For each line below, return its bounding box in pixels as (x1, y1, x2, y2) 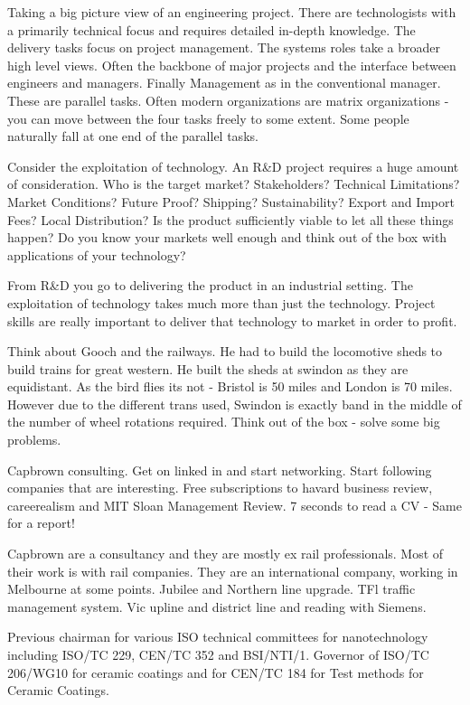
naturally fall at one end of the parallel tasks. (7, 127, 258, 146)
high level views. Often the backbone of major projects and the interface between (7, 55, 456, 74)
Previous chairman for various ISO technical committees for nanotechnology (7, 627, 428, 646)
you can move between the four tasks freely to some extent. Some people (7, 108, 409, 127)
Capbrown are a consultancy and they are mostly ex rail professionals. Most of (7, 544, 444, 563)
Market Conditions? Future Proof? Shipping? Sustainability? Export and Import (7, 192, 455, 211)
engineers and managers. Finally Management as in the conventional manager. (7, 73, 441, 92)
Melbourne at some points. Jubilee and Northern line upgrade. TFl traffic (7, 579, 416, 598)
